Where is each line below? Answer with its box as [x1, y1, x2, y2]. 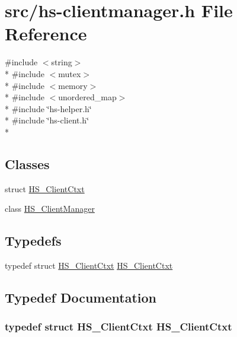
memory [58, 79, 88, 91]
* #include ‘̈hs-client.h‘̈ [5, 114, 89, 126]
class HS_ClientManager [5, 202, 95, 215]
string [51, 56, 72, 68]
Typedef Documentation [5, 288, 156, 307]
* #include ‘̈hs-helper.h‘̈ [5, 102, 92, 115]
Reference [5, 21, 87, 46]
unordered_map [58, 91, 117, 103]
